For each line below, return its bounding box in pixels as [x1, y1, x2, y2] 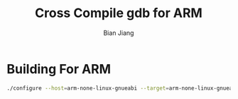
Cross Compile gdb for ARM [34, 5, 203, 21]
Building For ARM [6, 61, 112, 77]
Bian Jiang [103, 28, 134, 37]
